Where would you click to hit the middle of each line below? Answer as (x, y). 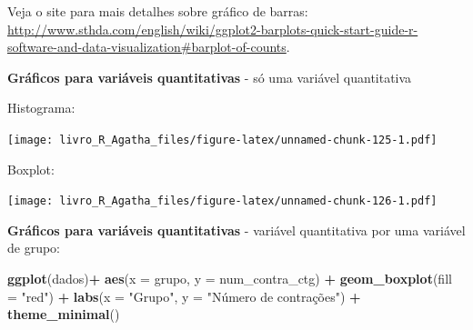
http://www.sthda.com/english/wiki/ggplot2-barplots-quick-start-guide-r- (213, 29)
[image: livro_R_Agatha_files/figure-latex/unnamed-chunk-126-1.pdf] (222, 201)
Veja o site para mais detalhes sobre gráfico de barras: (158, 11)
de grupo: (34, 248)
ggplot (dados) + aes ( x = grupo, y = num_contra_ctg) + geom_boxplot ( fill (230, 279)
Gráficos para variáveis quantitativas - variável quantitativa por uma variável (236, 230)
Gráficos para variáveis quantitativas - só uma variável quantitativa (210, 77)
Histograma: (41, 108)
